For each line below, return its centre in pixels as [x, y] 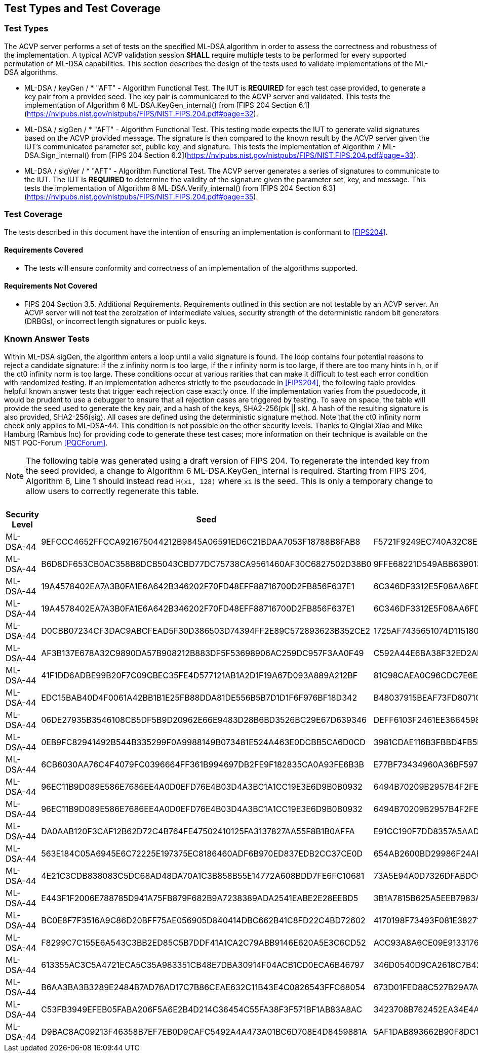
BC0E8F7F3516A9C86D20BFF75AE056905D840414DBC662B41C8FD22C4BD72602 [203, 920]
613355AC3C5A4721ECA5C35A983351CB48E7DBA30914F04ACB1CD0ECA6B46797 [203, 965]
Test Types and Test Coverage [82, 8]
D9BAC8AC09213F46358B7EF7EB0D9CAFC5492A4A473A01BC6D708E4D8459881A [204, 1031]
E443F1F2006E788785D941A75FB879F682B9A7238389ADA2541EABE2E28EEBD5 [200, 898]
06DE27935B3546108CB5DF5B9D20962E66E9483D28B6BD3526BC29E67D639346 [204, 720]
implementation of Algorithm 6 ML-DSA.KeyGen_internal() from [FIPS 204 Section [161, 105]
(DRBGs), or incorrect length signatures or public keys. [115, 321]
